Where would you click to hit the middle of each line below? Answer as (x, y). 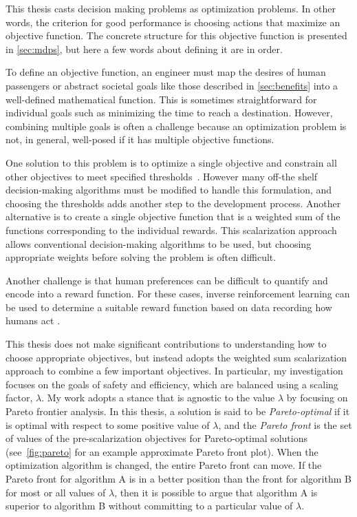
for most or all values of (56, 492)
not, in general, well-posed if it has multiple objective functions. (140, 139)
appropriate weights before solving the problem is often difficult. (141, 257)
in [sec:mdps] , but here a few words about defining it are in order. (144, 49)
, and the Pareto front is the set (285, 424)
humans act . (33, 320)
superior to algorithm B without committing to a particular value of (149, 506)
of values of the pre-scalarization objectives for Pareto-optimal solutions (157, 438)
